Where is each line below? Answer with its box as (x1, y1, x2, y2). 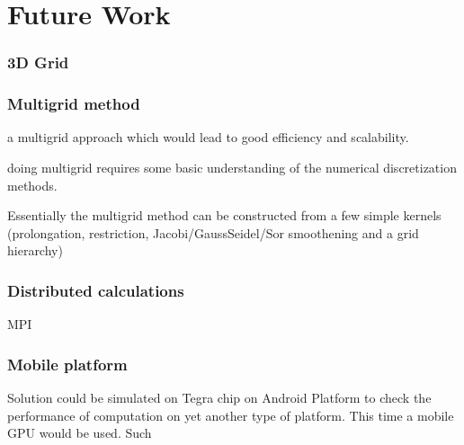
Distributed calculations (7, 279, 184, 301)
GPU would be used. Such (7, 423, 152, 442)
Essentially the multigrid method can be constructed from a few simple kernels (7, 206, 442, 225)
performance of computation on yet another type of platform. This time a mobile (7, 405, 454, 424)
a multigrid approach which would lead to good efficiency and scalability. (7, 128, 409, 147)
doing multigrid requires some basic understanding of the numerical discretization (7, 158, 457, 177)
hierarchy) (7, 241, 63, 260)
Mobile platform (7, 352, 128, 375)
